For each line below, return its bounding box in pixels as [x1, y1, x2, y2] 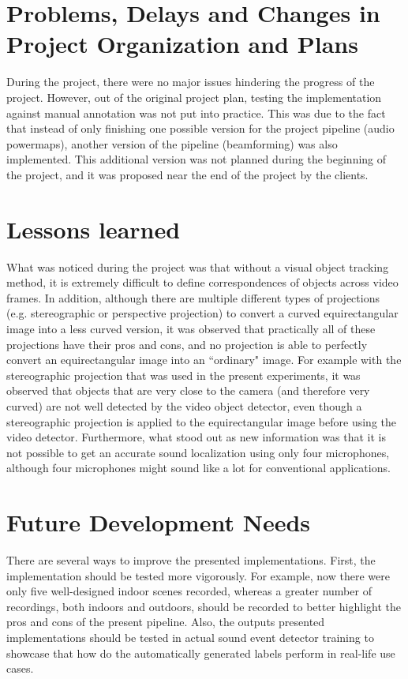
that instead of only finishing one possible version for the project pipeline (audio [6, 120, 395, 137]
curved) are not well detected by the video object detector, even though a [6, 397, 362, 414]
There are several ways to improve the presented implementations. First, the [6, 552, 376, 568]
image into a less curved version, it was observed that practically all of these [6, 320, 376, 336]
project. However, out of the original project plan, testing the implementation [6, 88, 382, 105]
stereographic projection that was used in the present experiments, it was [6, 366, 361, 383]
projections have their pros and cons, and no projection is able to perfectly [6, 336, 368, 352]
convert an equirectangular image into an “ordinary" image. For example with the [6, 351, 402, 368]
